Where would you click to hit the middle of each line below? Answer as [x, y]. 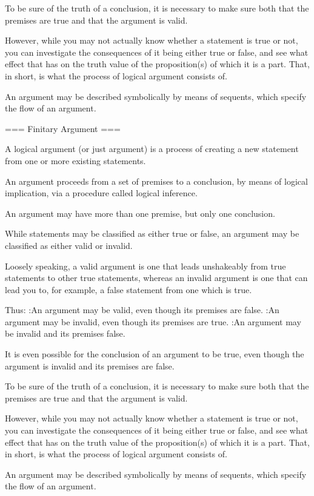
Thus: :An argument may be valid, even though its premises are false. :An [142, 310]
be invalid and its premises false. [65, 333]
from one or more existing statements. [75, 160]
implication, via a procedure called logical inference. [101, 193]
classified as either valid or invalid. [69, 245]
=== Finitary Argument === [63, 128]
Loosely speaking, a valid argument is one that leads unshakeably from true [145, 266]
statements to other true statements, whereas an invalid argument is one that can [156, 278]
